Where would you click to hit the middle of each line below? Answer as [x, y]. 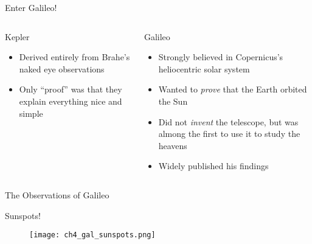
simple [31, 113]
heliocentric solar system [204, 68]
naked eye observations [62, 68]
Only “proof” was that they [71, 89]
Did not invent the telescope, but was [228, 121]
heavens [173, 145]
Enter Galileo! [31, 7]
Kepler [17, 36]
